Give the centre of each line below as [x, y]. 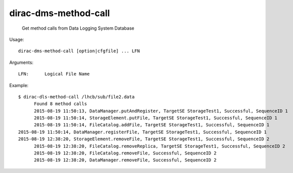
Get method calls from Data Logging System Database [78, 28]
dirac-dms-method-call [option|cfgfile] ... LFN [79, 51]
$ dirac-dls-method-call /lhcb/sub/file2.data [77, 97]
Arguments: [21, 62]
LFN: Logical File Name [54, 74]
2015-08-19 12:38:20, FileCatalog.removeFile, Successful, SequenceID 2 [125, 153]
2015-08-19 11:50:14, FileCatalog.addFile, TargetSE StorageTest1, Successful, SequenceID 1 [152, 125]
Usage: [17, 39]
